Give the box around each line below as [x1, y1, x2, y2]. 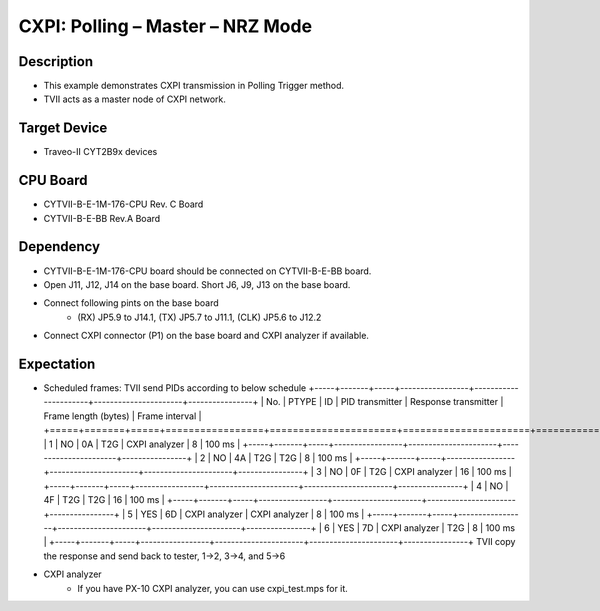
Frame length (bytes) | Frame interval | [43, 410, 202, 422]
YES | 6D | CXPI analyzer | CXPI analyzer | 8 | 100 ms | [140, 508, 365, 520]
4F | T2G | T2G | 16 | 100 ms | [43, 494, 165, 506]
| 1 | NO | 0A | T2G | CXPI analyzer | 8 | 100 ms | [43, 438, 241, 450]
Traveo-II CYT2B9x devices [43, 146, 158, 158]
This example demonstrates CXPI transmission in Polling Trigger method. [43, 80, 345, 92]
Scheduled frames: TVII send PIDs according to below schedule [43, 382, 307, 394]
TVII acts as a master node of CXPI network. [43, 93, 227, 105]
